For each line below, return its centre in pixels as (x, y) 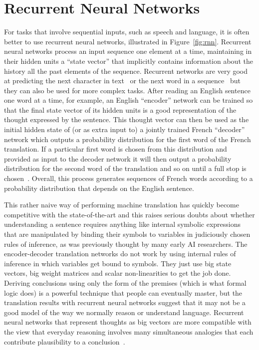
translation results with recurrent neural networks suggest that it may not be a (125, 302)
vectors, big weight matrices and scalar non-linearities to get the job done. (118, 273)
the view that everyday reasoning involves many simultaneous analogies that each (129, 331)
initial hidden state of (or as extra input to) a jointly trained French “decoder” (125, 129)
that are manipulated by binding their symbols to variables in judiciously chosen (127, 234)
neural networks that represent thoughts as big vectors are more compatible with (128, 322)
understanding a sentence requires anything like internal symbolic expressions (123, 224)
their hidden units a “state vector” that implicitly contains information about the (129, 61)
